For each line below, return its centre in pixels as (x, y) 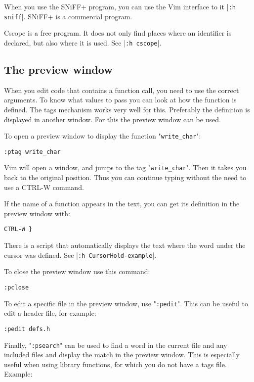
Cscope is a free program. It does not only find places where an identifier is (118, 33)
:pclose (17, 287)
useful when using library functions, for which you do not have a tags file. (115, 364)
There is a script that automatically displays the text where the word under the (125, 245)
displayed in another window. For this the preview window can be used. (112, 119)
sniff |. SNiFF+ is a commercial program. (68, 16)
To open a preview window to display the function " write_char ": (103, 136)
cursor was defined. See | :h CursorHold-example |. (80, 255)
